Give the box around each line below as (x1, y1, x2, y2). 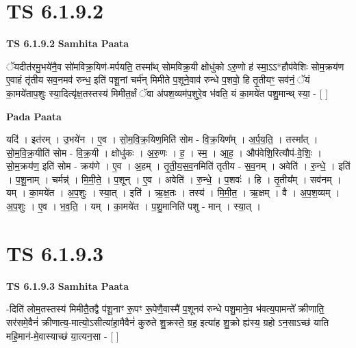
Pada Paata (6, 109, 62, 123)
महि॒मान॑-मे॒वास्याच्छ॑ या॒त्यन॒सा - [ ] (6, 328, 119, 343)
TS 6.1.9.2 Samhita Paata (6, 36, 129, 51)
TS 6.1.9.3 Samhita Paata (6, 278, 129, 293)
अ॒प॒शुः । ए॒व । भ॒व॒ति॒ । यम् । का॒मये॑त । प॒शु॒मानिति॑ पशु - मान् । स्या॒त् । (6, 199, 262, 213)
